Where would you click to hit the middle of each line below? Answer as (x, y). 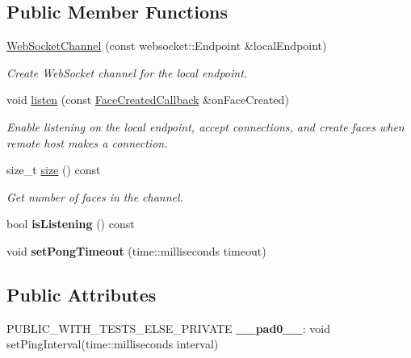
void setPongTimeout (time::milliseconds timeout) (136, 250)
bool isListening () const (71, 224)
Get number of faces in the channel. (95, 196)
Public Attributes (82, 294)
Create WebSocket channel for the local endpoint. (127, 72)
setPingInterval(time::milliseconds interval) (113, 344)
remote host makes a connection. (87, 142)
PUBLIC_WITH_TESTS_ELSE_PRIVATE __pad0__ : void (168, 328)
